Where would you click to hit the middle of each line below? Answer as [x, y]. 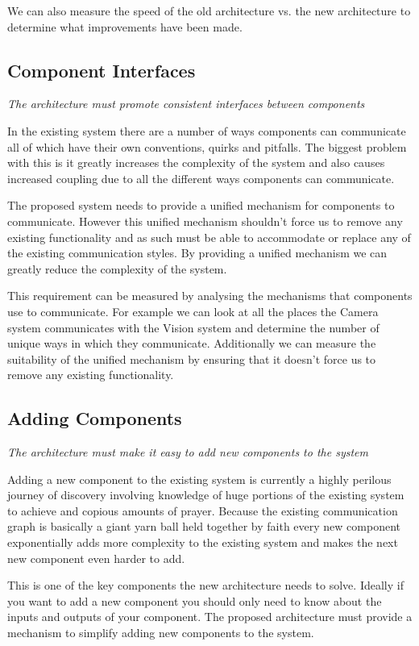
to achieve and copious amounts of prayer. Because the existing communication [203, 510]
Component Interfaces [102, 70]
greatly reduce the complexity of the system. [117, 268]
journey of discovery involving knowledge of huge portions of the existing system [206, 495]
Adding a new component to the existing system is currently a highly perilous [199, 479]
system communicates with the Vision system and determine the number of [193, 327]
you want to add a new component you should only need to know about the [195, 600]
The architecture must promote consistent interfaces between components [186, 104]
